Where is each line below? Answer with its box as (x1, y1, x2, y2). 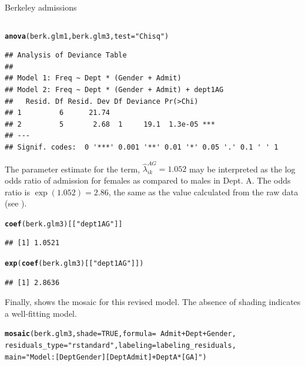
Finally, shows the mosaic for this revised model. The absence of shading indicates (5, 296, 301, 308)
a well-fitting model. (5, 307, 77, 319)
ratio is (5, 185, 30, 198)
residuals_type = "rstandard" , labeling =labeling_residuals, (5, 341, 236, 350)
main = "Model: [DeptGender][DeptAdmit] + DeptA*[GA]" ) (5, 353, 207, 361)
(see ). (5, 197, 27, 209)
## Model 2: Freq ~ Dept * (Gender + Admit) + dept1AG (5, 86, 224, 94)
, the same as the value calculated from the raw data (108, 185, 299, 198)
